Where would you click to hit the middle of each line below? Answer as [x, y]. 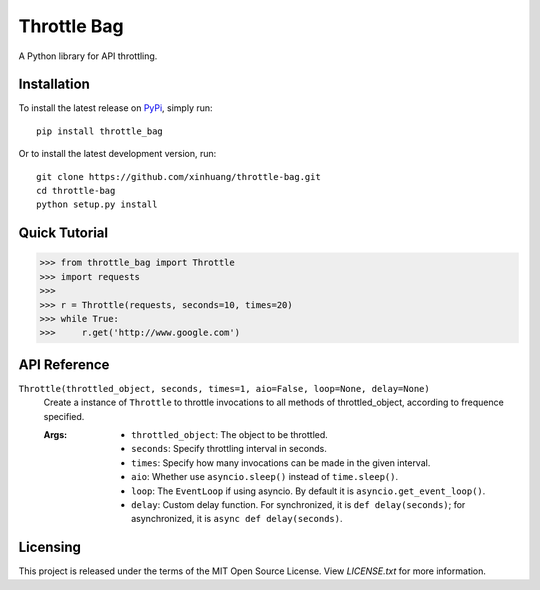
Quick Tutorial [63, 233]
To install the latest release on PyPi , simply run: [116, 108]
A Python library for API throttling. [88, 56]
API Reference [64, 364]
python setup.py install [97, 204]
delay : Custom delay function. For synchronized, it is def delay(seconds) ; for [298, 504]
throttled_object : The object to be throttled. [230, 435]
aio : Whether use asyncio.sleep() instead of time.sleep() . [265, 477]
